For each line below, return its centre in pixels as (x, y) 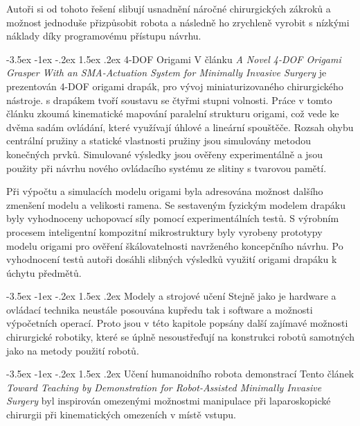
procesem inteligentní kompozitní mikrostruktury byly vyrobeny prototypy (164, 231)
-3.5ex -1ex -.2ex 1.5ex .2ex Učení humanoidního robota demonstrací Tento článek (180, 374)
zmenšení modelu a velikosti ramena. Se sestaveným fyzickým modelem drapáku (176, 204)
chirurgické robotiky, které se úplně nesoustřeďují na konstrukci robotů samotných (181, 337)
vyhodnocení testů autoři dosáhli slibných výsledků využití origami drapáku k (172, 259)
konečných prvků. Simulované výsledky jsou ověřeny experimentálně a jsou (164, 154)
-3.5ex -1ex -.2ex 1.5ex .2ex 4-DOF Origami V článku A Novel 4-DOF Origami (174, 59)
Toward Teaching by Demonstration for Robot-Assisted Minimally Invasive (164, 387)
